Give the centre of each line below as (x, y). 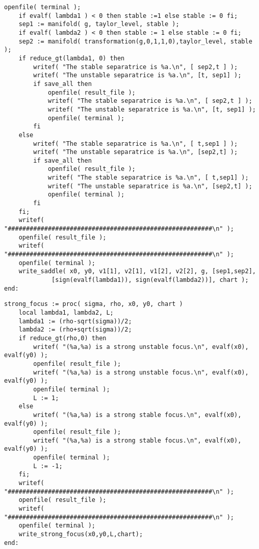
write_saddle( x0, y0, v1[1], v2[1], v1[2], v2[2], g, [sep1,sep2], (137, 271)
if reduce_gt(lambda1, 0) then (72, 58)
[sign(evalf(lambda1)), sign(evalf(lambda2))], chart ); (150, 280)
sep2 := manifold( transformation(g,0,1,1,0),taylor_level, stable (135, 41)
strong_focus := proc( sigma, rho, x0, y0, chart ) (94, 304)
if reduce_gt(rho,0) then (62, 338)
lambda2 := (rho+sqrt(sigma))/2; (75, 330)
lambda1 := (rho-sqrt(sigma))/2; (75, 321)
